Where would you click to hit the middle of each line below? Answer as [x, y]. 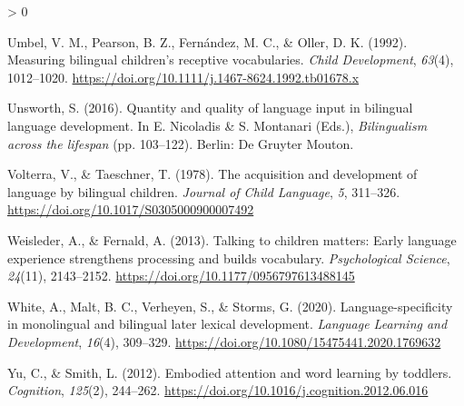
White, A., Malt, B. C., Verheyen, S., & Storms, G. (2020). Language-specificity [230, 306]
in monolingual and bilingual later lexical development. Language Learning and [227, 324]
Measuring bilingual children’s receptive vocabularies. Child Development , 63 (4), [231, 59]
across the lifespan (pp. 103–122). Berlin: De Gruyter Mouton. [181, 143]
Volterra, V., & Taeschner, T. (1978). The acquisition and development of [212, 174]
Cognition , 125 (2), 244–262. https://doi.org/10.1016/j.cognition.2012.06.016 [218, 390]
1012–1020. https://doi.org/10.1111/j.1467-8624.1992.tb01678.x [183, 77]
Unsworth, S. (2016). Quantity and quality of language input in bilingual [210, 108]
